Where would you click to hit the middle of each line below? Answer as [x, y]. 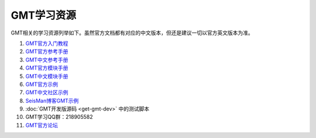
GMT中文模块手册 [47, 76]
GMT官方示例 [42, 84]
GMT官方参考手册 [47, 51]
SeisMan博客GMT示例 [52, 101]
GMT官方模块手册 [47, 68]
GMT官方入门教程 [47, 43]
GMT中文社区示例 [47, 92]
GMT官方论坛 [42, 125]
